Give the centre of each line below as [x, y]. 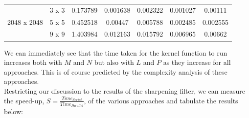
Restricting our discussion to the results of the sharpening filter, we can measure [124, 90]
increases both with [33, 62]
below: [13, 111]
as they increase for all [197, 62]
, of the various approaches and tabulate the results [161, 100]
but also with [114, 62]
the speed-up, [24, 100]
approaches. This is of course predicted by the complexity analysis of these [116, 71]
